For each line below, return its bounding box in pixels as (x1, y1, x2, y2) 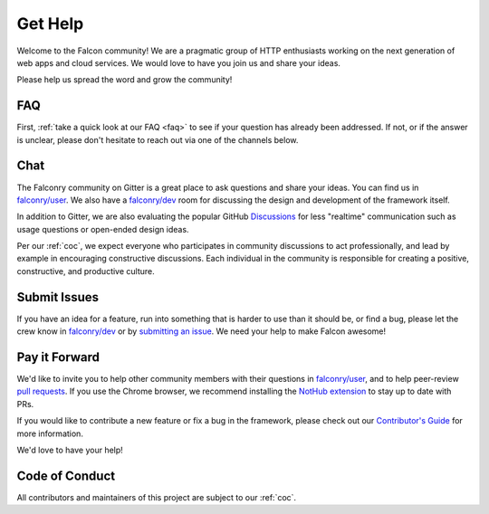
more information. (16, 428, 83, 439)
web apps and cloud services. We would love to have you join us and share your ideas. (16, 57, 341, 68)
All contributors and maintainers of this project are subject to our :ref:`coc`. (16, 491, 297, 502)
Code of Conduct (16, 468, 116, 483)
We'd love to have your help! (16, 444, 124, 456)
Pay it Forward (16, 349, 100, 365)
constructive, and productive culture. (16, 265, 156, 276)
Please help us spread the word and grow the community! (16, 74, 233, 85)
